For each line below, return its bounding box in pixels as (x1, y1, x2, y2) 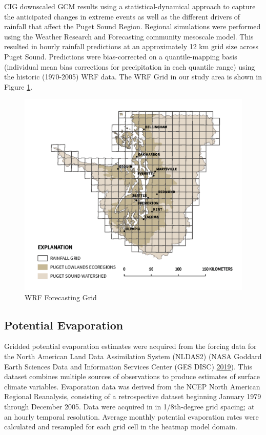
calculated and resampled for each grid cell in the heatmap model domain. (4, 421, 237, 432)
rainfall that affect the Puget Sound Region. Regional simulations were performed (4, 21, 261, 32)
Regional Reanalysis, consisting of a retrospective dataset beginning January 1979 (4, 391, 261, 402)
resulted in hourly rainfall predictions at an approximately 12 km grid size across (4, 41, 259, 52)
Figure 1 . (4, 81, 33, 92)
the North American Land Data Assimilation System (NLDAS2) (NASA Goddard (4, 350, 262, 361)
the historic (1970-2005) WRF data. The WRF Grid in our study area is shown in (4, 71, 262, 82)
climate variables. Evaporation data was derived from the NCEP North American (4, 381, 260, 391)
